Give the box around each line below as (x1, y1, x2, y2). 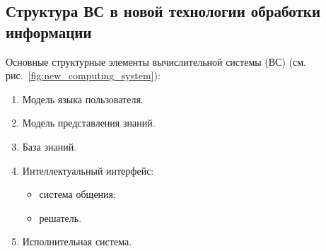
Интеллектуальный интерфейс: (22, 163, 154, 177)
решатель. (39, 210, 82, 225)
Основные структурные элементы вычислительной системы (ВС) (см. (6, 54, 306, 69)
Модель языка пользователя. (22, 91, 144, 106)
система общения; (39, 187, 116, 202)
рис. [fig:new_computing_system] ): (6, 68, 161, 83)
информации (6, 21, 92, 42)
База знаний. (22, 139, 77, 153)
